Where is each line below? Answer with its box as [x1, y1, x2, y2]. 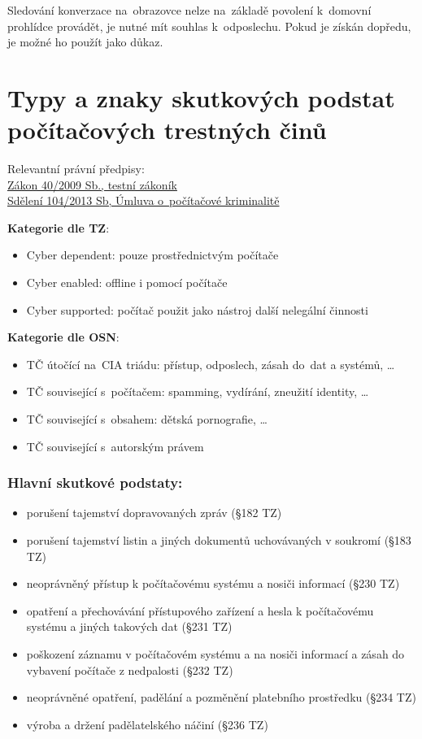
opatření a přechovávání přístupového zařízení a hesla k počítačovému [26, 602, 374, 619]
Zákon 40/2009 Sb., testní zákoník [7, 176, 177, 193]
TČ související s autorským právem [26, 437, 204, 454]
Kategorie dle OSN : [7, 328, 120, 346]
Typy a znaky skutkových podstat [7, 80, 395, 114]
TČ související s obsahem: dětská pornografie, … [26, 411, 268, 428]
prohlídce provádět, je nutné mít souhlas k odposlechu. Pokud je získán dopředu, [7, 17, 411, 34]
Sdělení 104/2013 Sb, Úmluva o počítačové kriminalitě [7, 192, 280, 209]
